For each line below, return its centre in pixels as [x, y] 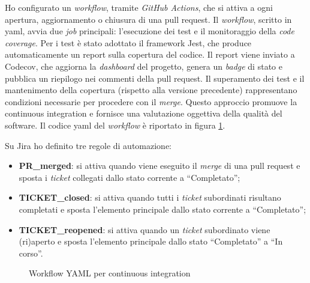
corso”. [31, 253]
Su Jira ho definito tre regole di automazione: [88, 145]
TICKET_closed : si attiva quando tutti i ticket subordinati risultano [150, 197]
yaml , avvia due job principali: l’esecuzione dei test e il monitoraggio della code [150, 31]
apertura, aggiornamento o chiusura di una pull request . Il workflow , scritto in [148, 19]
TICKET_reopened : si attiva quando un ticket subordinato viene [145, 229]
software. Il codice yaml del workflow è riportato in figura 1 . [115, 125]
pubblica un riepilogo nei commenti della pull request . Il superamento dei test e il [155, 78]
